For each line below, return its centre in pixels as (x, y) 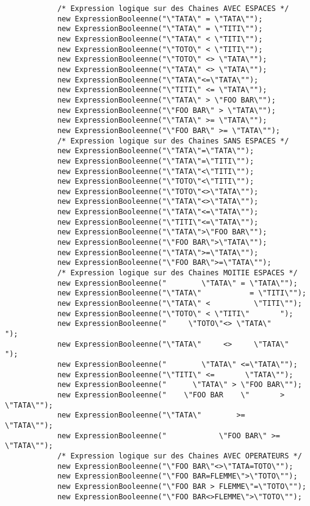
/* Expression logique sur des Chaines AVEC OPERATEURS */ (179, 456)
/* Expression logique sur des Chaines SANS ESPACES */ (173, 141)
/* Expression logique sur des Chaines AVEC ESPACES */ (173, 9)
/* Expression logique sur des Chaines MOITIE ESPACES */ (177, 273)
